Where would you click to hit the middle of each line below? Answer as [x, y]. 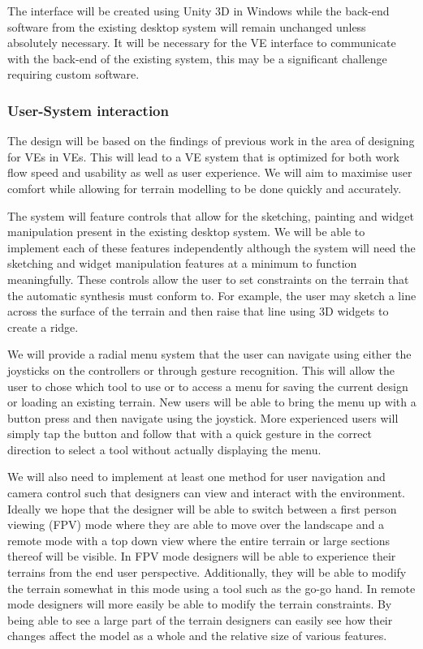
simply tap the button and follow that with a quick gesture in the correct [190, 434]
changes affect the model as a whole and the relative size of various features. [197, 636]
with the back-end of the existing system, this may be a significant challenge [197, 58]
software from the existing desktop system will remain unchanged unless [187, 26]
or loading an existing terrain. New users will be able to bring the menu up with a [212, 402]
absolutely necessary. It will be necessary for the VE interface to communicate [202, 43]
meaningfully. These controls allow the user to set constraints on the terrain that [208, 279]
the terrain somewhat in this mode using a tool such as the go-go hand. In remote [211, 588]
